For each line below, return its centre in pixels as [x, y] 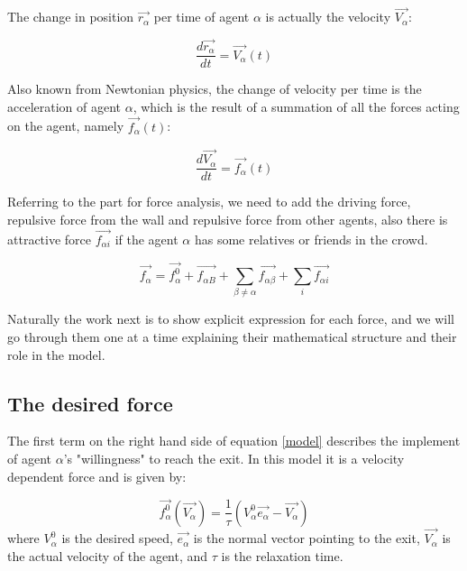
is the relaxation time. [282, 555]
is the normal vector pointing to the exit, [307, 538]
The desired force [90, 403]
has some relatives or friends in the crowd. [311, 239]
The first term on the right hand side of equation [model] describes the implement [234, 441]
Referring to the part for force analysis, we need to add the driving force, [209, 202]
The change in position [71, 17]
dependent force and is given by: [97, 476]
